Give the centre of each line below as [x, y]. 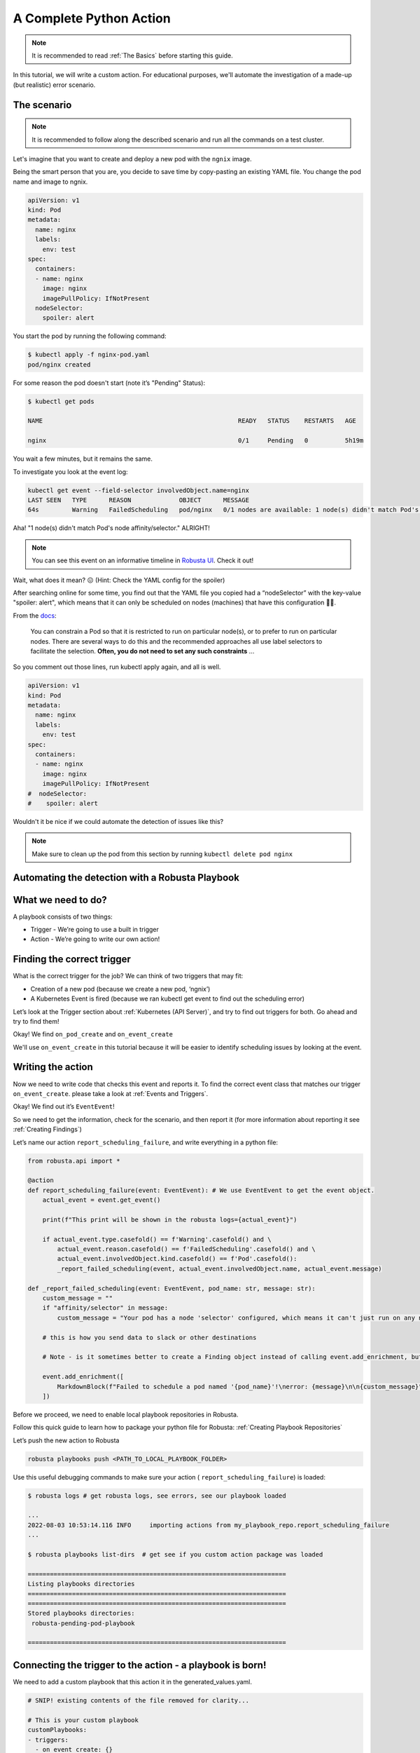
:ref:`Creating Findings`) [47, 1130]
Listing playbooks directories [82, 1584]
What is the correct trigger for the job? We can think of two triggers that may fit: [128, 976]
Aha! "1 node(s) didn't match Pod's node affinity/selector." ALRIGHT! [111, 528]
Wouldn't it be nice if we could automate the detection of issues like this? [118, 821]
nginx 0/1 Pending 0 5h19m [196, 441]
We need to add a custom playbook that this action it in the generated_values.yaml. [132, 1681]
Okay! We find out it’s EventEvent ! [64, 1106]
